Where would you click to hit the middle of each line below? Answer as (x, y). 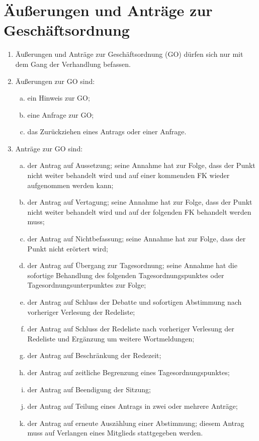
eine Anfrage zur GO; (61, 114)
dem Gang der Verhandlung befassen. (73, 64)
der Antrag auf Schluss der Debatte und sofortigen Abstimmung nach (135, 302)
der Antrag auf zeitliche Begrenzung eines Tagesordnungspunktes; (128, 372)
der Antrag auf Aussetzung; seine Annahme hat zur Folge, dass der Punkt (141, 165)
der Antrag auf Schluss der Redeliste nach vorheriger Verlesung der (131, 329)
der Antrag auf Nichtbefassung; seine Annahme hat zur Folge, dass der (137, 239)
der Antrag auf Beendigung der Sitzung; (89, 389)
